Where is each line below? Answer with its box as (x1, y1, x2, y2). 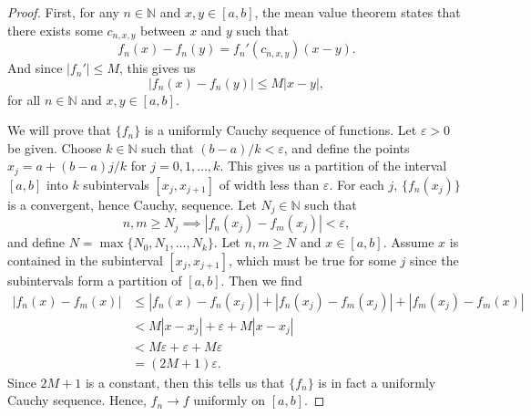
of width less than (219, 174, 320, 193)
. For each (329, 174, 384, 193)
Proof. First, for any (7, 3, 119, 21)
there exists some (7, 20, 103, 39)
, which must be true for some (229, 250, 396, 269)
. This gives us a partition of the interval (220, 156, 447, 175)
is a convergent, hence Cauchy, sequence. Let (7, 194, 257, 213)
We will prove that (7, 120, 111, 140)
